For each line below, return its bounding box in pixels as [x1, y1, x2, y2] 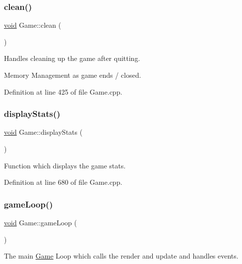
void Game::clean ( [4, 20, 61, 30]
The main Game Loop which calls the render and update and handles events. [4, 251, 239, 261]
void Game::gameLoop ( [4, 217, 77, 227]
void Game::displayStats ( [4, 127, 83, 137]
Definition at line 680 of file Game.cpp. [4, 177, 122, 187]
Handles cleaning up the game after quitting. [4, 53, 140, 63]
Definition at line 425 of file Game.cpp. [4, 86, 122, 97]
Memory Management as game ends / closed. [4, 70, 141, 80]
